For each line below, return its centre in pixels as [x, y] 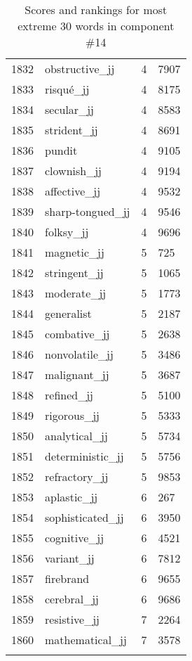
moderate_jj [76, 293]
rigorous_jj [72, 415]
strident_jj [71, 130]
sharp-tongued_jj [88, 211]
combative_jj [77, 334]
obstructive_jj [80, 69]
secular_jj [69, 109]
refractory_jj [77, 476]
